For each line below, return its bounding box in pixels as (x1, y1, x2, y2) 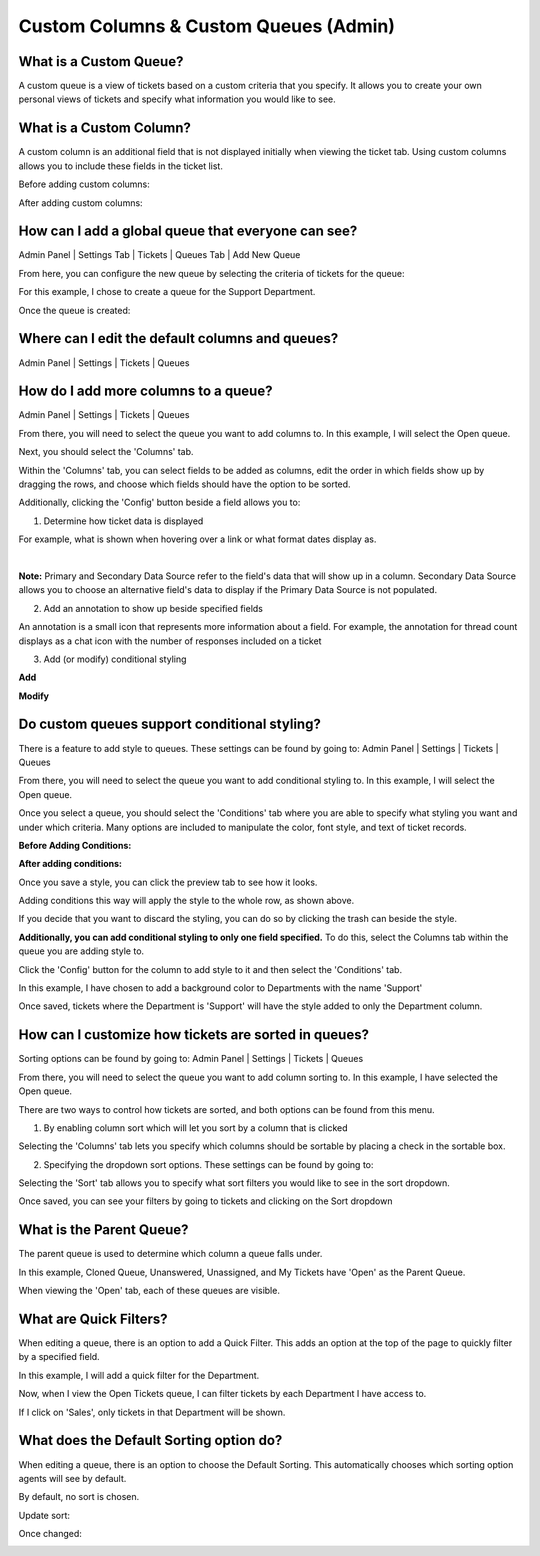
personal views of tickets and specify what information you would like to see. (18, 93, 337, 105)
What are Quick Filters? (18, 1310, 169, 1327)
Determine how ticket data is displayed (43, 515, 204, 527)
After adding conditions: (18, 858, 123, 870)
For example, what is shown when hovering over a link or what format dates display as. (18, 533, 377, 545)
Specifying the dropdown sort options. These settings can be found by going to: (43, 1158, 374, 1170)
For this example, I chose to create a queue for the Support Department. (18, 286, 316, 298)
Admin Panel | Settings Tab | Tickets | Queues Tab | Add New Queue (18, 249, 301, 261)
